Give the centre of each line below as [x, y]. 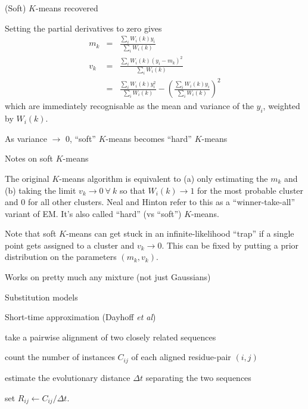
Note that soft [31, 233]
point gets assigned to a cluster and [70, 245]
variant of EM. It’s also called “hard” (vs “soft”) [93, 213]
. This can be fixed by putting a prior [230, 245]
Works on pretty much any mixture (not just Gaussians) [108, 277]
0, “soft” [80, 138]
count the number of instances [60, 357]
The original [27, 178]
